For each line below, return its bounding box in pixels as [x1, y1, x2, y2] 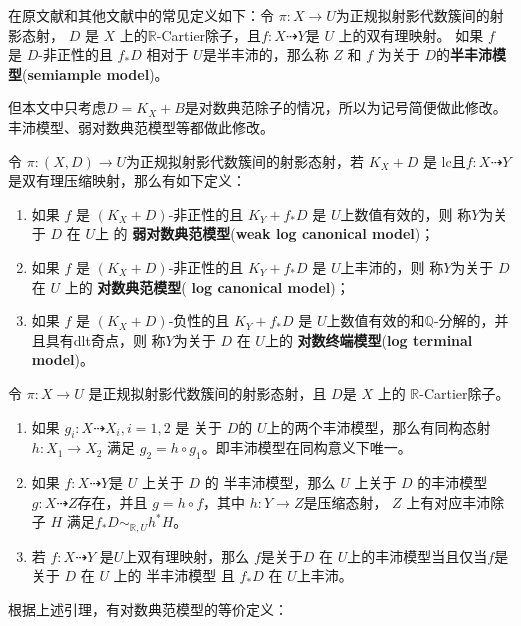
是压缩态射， [303, 491, 388, 512]
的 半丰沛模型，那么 [204, 472, 336, 493]
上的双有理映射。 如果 [338, 24, 484, 45]
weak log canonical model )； [235, 223, 435, 244]
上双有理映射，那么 [123, 545, 250, 566]
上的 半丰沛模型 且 [113, 565, 235, 586]
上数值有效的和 [326, 310, 425, 331]
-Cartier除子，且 [156, 24, 262, 45]
